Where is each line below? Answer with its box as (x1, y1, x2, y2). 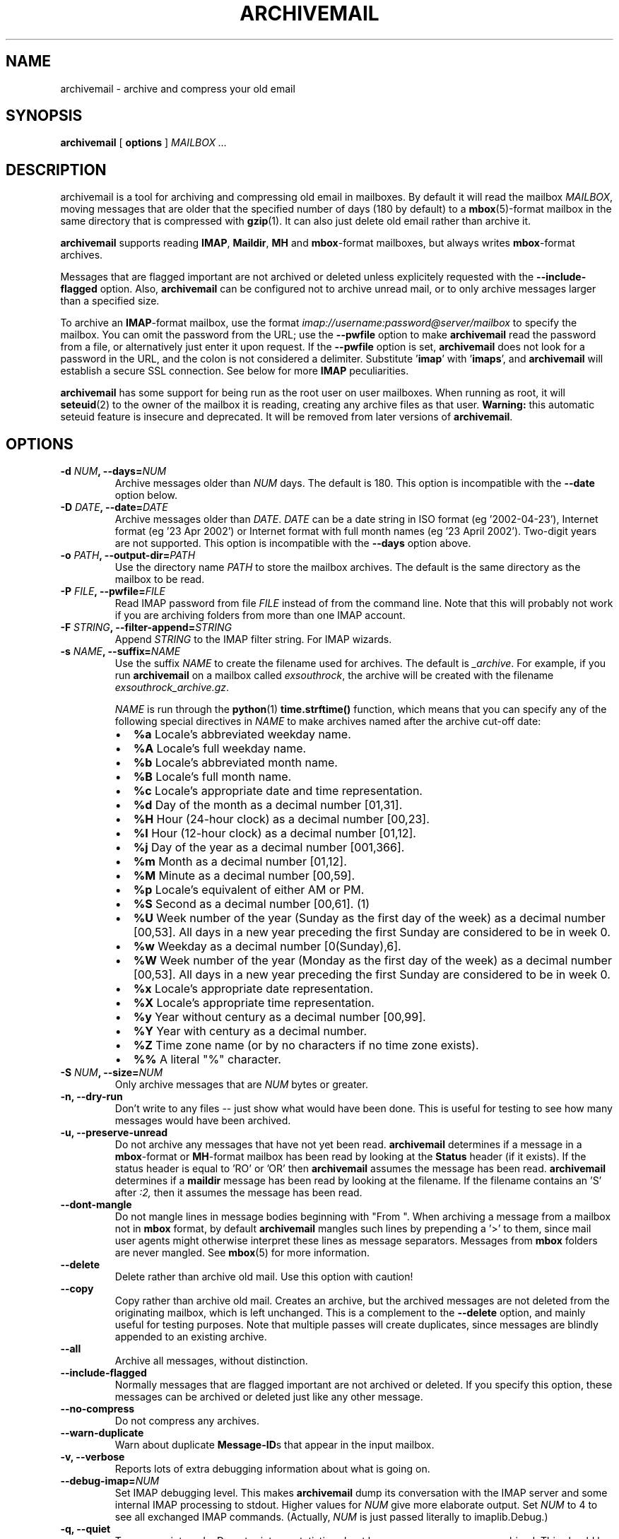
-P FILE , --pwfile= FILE (60, 585, 166, 598)
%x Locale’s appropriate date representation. (133, 981, 374, 996)
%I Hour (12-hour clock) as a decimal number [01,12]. (133, 826, 416, 841)
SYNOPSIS (6, 107, 83, 125)
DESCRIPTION (6, 160, 107, 179)
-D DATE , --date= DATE (60, 501, 168, 514)
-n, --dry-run (60, 1090, 123, 1103)
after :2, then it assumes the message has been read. (114, 1186, 362, 1199)
